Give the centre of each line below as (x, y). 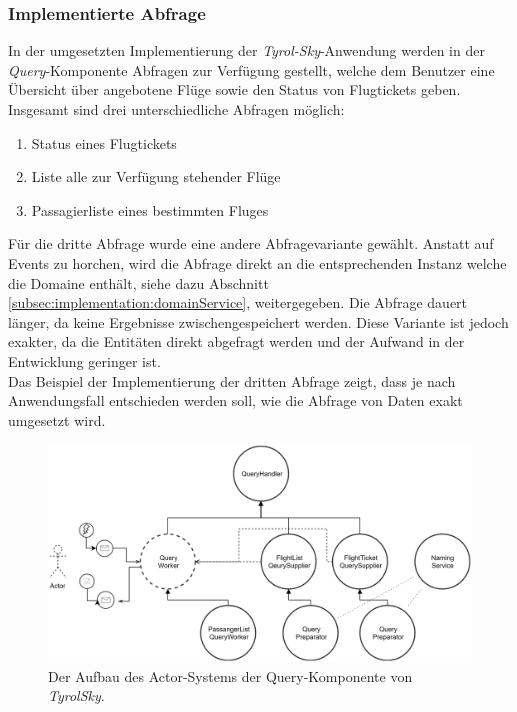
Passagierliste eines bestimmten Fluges (150, 209)
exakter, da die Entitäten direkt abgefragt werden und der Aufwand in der (236, 341)
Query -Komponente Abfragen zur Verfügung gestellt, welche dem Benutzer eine (251, 69)
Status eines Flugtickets (104, 142)
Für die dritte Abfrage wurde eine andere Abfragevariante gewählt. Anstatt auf (251, 243)
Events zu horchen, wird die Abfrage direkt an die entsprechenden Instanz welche (257, 262)
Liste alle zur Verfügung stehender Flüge (156, 176)
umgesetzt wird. (57, 419)
